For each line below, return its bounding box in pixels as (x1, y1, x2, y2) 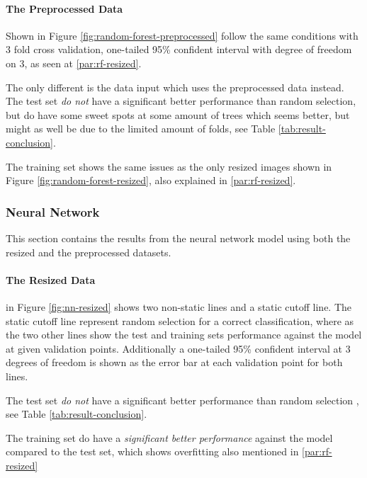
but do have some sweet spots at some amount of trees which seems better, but (6, 107, 350, 122)
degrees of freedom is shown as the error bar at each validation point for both (6, 355, 343, 370)
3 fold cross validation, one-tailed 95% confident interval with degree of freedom (6, 42, 352, 57)
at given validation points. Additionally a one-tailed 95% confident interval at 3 (6, 341, 351, 355)
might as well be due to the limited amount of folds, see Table (6, 121, 276, 136)
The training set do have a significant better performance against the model (6, 430, 333, 445)
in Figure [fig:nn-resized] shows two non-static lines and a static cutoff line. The (6, 299, 352, 314)
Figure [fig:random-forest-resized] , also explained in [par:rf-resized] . (6, 173, 296, 188)
